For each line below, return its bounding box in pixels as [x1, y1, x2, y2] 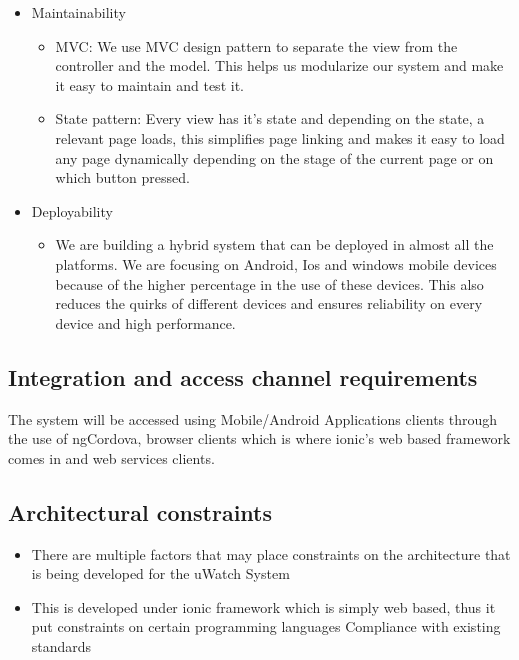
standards [31, 635, 92, 656]
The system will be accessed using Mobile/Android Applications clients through [8, 408, 498, 429]
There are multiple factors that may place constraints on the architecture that [31, 543, 511, 564]
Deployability [31, 200, 113, 221]
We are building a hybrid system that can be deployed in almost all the [55, 234, 494, 255]
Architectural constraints [8, 496, 273, 527]
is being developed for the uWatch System [31, 563, 290, 584]
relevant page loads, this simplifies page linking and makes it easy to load [55, 127, 505, 148]
